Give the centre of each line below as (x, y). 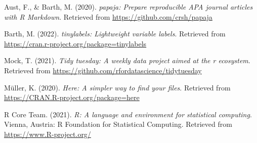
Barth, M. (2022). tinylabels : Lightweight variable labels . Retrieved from (115, 34)
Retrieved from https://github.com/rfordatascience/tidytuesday (103, 70)
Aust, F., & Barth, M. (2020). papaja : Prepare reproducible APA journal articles (128, 7)
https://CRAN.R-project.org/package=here (72, 97)
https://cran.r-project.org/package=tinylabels (75, 43)
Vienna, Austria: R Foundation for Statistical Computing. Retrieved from (118, 124)
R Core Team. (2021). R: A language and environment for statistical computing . (128, 114)
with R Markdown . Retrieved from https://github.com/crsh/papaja (108, 16)
